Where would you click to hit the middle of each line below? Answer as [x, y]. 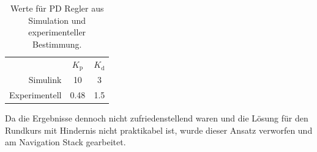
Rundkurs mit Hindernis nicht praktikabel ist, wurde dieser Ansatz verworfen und [159, 130]
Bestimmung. [57, 44]
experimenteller [57, 32]
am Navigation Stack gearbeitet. [65, 142]
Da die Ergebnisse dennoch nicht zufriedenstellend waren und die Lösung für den [157, 118]
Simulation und [57, 20]
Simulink [45, 80]
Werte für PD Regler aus [57, 8]
